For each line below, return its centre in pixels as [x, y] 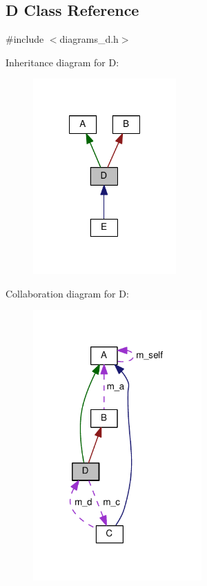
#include [25, 39]
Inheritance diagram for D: [62, 62]
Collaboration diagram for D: [67, 293]
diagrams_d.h [89, 39]
